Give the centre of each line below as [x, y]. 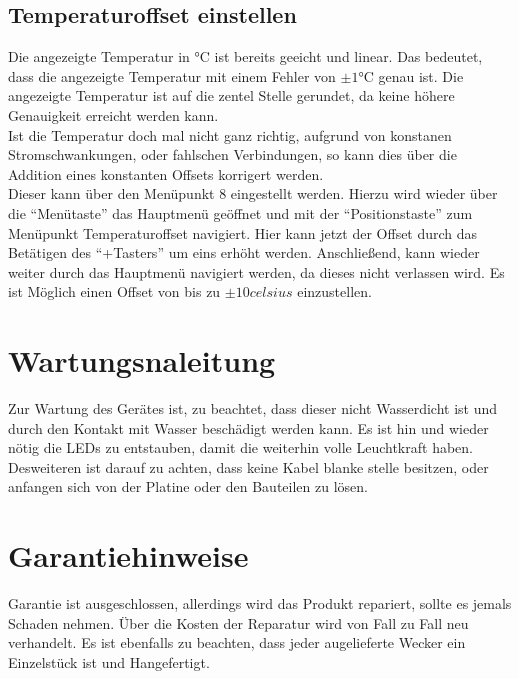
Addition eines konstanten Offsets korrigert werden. [166, 173]
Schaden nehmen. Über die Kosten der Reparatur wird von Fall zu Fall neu [238, 622]
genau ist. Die [421, 75]
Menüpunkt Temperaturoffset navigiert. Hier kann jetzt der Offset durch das [243, 232]
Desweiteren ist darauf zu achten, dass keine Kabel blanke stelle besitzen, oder [248, 466]
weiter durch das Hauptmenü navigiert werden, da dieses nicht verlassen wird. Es [256, 271]
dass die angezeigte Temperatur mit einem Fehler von [172, 75]
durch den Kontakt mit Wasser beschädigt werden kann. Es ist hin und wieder [248, 427]
